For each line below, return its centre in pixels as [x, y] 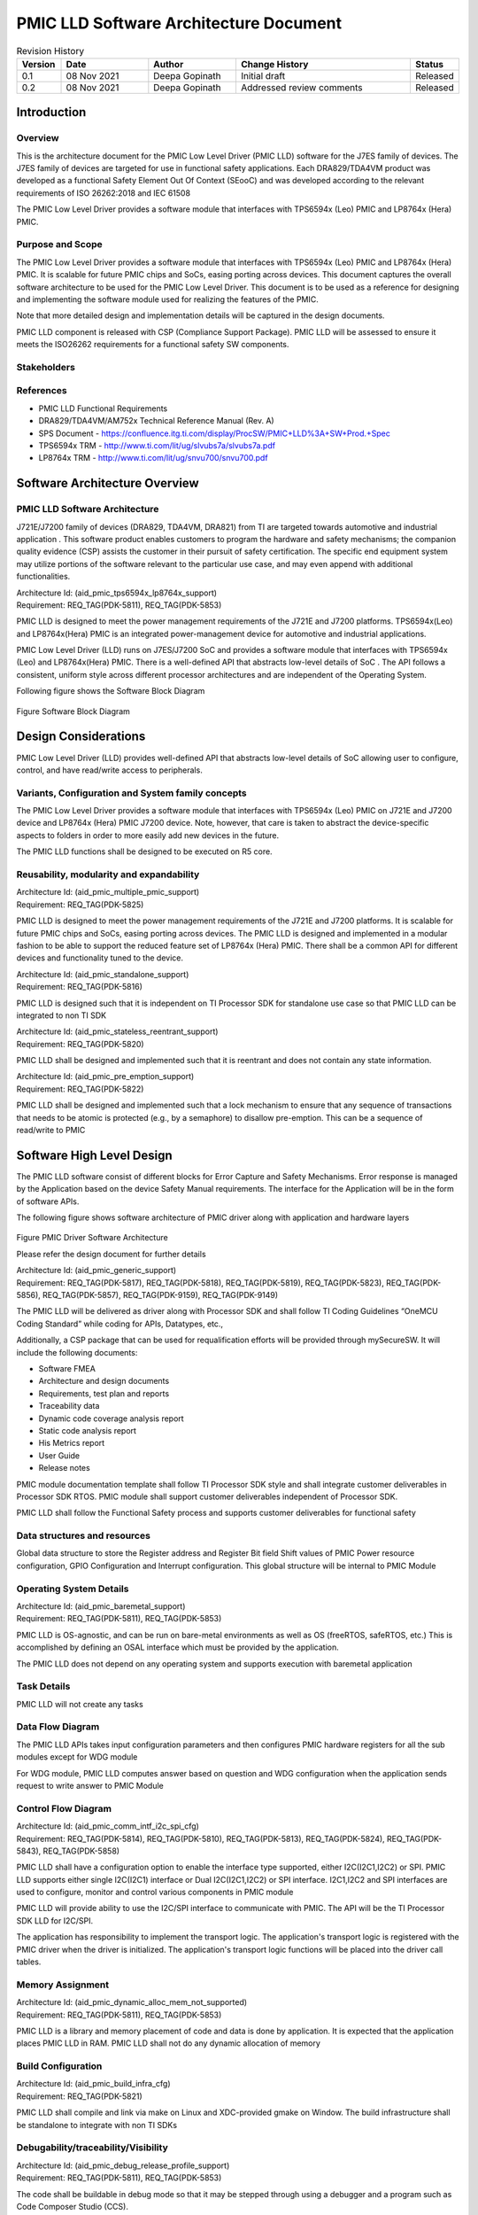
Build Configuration [59, 2066]
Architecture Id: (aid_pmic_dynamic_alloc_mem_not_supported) [132, 2002]
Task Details [43, 1686]
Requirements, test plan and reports [104, 1393]
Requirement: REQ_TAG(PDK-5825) [80, 905]
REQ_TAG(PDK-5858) [81, 1851]
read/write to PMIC [51, 1131]
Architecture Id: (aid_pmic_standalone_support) [103, 974]
